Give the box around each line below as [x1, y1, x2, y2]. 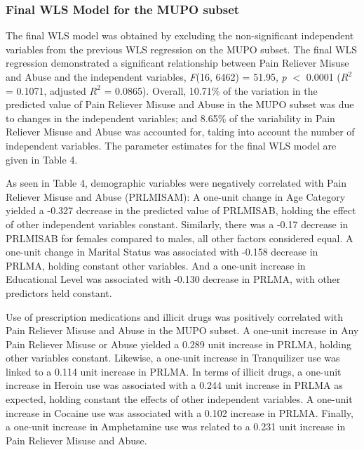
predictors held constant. [6, 285, 112, 300]
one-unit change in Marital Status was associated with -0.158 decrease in [6, 244, 318, 259]
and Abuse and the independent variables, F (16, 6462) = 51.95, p [6, 70, 287, 84]
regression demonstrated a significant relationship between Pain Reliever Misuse [6, 55, 349, 70]
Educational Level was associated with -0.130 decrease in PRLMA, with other [6, 272, 341, 286]
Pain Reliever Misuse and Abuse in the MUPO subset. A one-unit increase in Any [6, 323, 359, 338]
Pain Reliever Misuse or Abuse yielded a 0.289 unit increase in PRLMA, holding [6, 336, 351, 351]
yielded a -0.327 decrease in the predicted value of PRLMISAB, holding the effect [6, 203, 356, 218]
